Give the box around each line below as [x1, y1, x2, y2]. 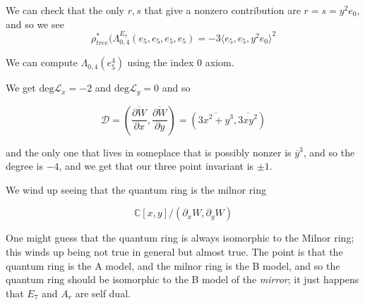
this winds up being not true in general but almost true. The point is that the [6, 244, 343, 259]
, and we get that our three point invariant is [59, 158, 254, 173]
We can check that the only [6, 3, 124, 17]
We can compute [6, 55, 78, 70]
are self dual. [75, 285, 131, 300]
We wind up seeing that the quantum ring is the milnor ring [6, 182, 266, 197]
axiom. [205, 55, 234, 70]
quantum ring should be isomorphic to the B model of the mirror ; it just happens [6, 272, 359, 287]
